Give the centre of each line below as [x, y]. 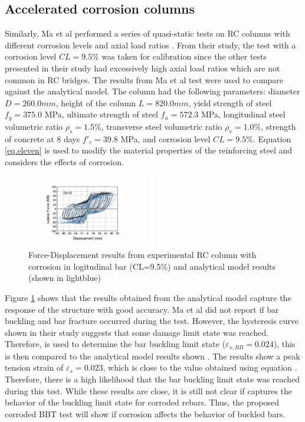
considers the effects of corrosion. [64, 161]
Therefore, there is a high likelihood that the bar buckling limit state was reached [152, 379]
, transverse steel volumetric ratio [162, 126]
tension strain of [34, 367]
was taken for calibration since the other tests [184, 56]
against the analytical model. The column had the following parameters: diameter [152, 91]
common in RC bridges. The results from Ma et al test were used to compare [144, 79]
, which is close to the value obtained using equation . [200, 367]
